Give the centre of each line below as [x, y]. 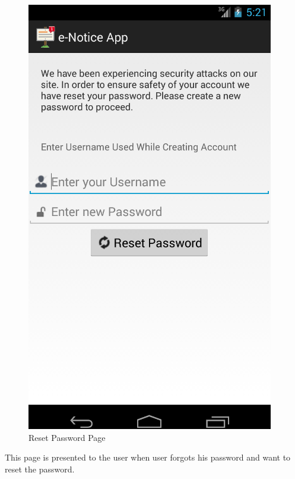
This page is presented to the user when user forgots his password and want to [148, 457]
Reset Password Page [67, 437]
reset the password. [40, 469]
